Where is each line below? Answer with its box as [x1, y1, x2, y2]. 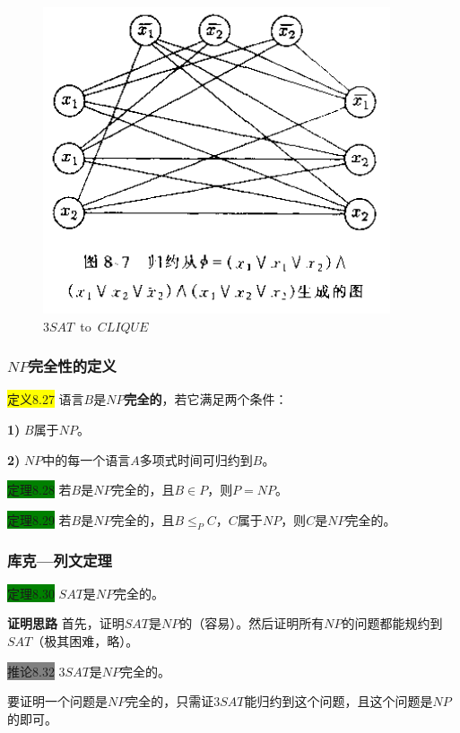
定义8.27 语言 [7, 390, 84, 409]
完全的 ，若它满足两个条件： [124, 390, 288, 409]
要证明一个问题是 [7, 692, 108, 711]
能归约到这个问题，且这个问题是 [244, 692, 433, 711]
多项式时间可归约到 [139, 450, 253, 469]
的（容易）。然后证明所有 [179, 614, 325, 633]
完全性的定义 [28, 355, 117, 377]
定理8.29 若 [7, 510, 72, 529]
